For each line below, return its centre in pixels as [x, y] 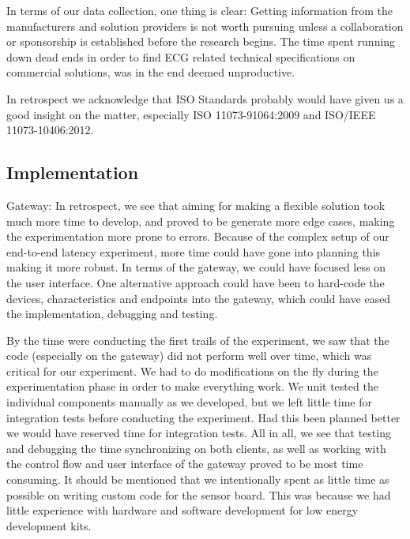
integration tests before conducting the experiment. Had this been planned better [203, 417]
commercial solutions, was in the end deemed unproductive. [151, 72]
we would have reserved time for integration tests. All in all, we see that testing [199, 433]
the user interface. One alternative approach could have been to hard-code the [196, 282]
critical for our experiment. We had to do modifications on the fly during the [192, 371]
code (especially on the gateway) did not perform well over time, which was [189, 356]
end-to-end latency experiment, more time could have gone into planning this [194, 251]
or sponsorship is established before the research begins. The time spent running [201, 41]
